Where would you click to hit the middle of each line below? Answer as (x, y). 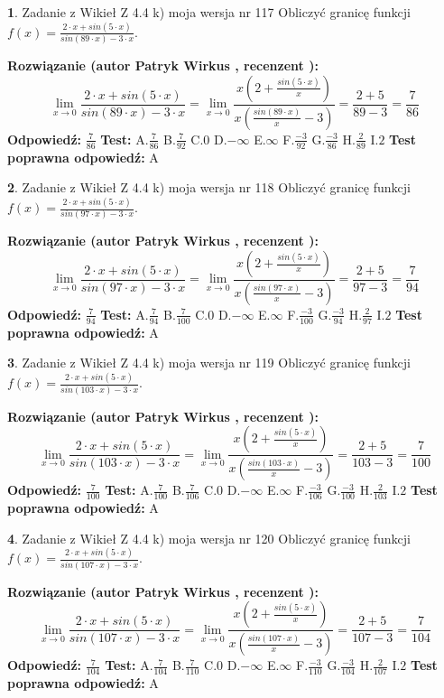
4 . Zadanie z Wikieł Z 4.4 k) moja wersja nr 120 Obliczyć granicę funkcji (209, 538)
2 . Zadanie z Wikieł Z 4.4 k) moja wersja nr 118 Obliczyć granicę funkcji (209, 187)
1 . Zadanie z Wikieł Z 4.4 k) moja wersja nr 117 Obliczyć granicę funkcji (209, 12)
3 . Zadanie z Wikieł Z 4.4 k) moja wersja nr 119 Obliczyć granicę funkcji (209, 363)
